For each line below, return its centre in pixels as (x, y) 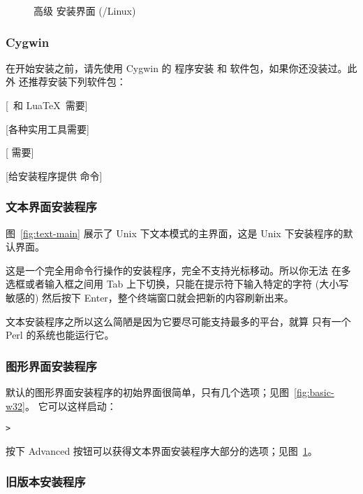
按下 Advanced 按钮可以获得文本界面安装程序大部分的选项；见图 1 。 (162, 450)
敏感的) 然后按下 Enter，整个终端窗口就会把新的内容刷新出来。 (150, 297)
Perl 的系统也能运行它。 (60, 335)
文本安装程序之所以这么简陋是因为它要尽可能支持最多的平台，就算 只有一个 (178, 321)
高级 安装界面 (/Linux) (85, 10)
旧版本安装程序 (46, 482)
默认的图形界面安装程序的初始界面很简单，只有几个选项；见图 (147, 391)
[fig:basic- (314, 391)
